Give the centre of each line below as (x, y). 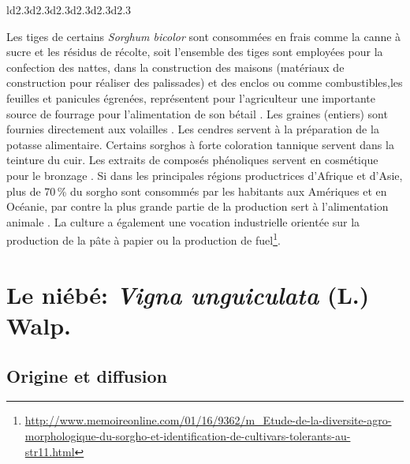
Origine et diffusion (87, 375)
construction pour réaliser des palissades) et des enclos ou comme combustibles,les (205, 82)
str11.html (50, 451)
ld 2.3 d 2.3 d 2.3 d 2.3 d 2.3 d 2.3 (69, 9)
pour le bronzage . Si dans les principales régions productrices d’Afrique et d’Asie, (205, 175)
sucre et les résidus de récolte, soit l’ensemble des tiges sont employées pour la (195, 52)
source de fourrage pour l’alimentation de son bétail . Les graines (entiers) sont (197, 113)
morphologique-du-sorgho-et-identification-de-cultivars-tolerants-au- (188, 435)
